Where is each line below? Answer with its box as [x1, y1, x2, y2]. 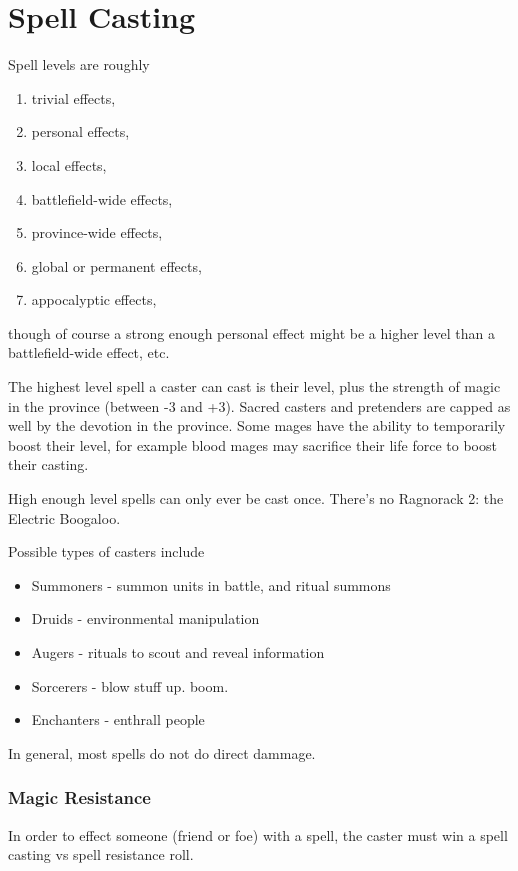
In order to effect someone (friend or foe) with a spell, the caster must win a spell [8, 824, 508, 845]
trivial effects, [31, 87, 116, 108]
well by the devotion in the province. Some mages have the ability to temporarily [8, 415, 506, 436]
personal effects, [31, 121, 130, 142]
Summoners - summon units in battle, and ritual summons [31, 574, 391, 595]
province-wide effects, [31, 222, 163, 243]
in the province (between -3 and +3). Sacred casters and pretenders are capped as [8, 395, 511, 416]
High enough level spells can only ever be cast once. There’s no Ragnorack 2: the [8, 488, 504, 509]
